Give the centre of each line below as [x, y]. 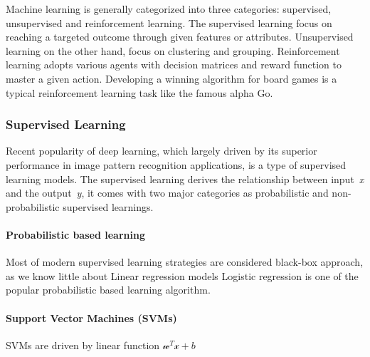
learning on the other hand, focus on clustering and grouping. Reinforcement [173, 50]
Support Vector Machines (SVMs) [91, 317]
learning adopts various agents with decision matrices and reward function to [174, 64]
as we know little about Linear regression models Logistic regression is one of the [182, 275]
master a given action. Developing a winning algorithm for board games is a [171, 78]
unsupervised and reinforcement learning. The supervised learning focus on [169, 22]
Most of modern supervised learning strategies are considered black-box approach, [185, 262]
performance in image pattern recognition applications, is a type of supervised [176, 164]
